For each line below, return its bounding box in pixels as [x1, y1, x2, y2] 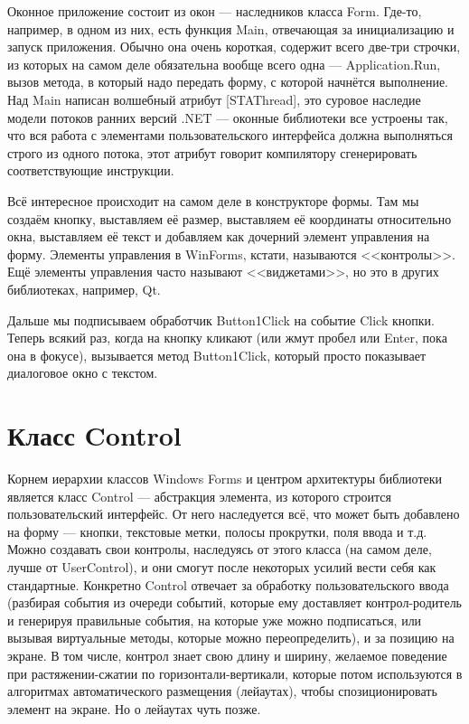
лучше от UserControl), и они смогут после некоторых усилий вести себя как [7, 557, 436, 576]
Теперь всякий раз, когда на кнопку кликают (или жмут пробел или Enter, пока [7, 328, 447, 347]
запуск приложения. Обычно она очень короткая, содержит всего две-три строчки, [7, 37, 461, 56]
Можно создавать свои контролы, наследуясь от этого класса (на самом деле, [7, 540, 432, 559]
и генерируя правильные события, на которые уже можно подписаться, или [7, 610, 422, 629]
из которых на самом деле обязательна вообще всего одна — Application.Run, [7, 54, 441, 73]
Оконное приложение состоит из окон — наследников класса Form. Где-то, [7, 2, 422, 20]
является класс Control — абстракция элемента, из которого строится [7, 486, 391, 505]
